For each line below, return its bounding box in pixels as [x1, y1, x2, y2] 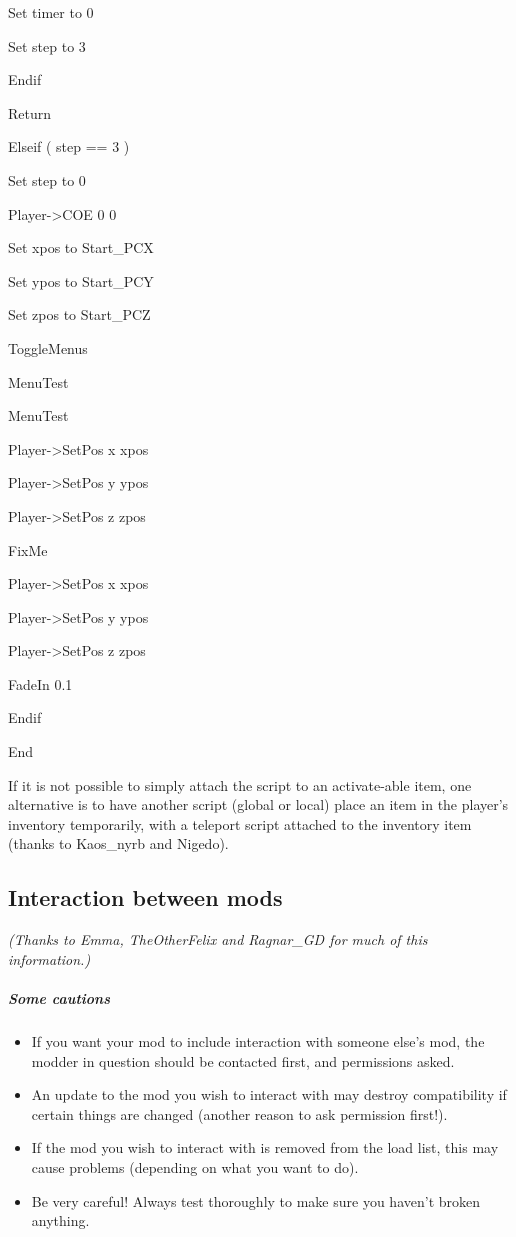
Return [8, 102, 52, 123]
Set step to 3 [8, 35, 86, 56]
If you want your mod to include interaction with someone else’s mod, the [31, 1030, 485, 1051]
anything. [31, 1210, 90, 1231]
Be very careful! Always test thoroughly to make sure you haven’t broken [31, 1190, 481, 1211]
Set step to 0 [8, 169, 86, 190]
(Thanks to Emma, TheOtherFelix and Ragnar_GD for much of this [8, 929, 428, 950]
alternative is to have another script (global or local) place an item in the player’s [8, 794, 509, 815]
